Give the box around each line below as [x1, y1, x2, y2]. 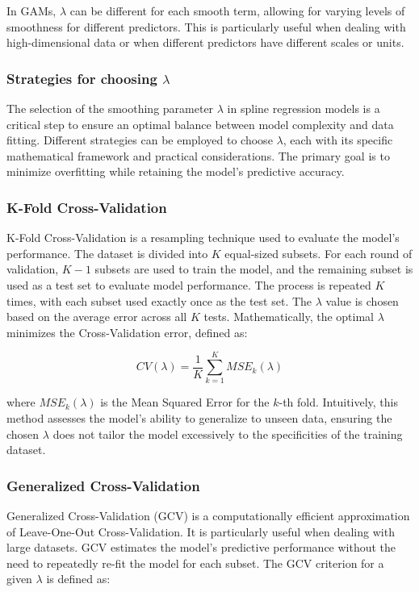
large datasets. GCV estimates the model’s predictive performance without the [6, 539, 396, 556]
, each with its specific [283, 131, 393, 148]
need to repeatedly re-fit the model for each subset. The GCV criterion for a [6, 554, 384, 571]
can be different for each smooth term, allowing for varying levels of [69, 2, 405, 19]
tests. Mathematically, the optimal [203, 308, 375, 325]
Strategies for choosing [6, 68, 157, 88]
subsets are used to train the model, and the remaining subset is [94, 261, 413, 277]
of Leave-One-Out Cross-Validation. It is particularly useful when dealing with [6, 523, 395, 540]
